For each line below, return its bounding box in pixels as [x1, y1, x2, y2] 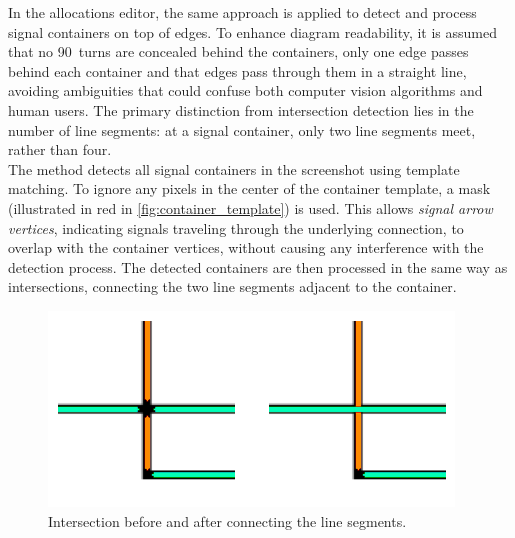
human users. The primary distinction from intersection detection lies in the [8, 99, 474, 120]
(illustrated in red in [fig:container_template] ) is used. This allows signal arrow [8, 197, 493, 218]
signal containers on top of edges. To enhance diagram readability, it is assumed [8, 21, 498, 42]
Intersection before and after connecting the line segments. [48, 510, 407, 531]
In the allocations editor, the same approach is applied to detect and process [8, 2, 477, 22]
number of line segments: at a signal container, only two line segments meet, [8, 119, 476, 140]
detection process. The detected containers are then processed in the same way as [8, 256, 508, 277]
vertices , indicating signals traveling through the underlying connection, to [8, 217, 464, 238]
